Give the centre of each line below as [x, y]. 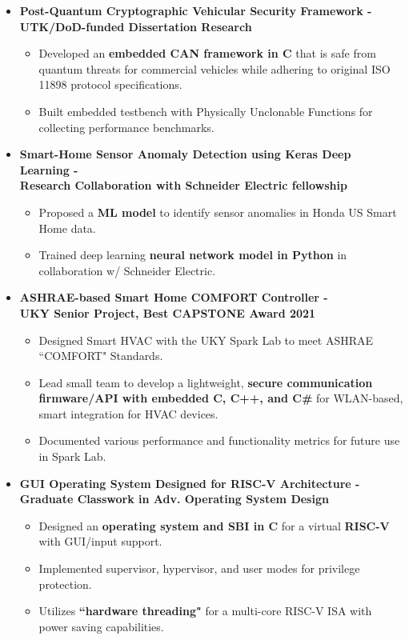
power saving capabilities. [101, 626]
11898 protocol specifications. [110, 84]
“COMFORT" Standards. [101, 356]
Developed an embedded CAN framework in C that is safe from [207, 53]
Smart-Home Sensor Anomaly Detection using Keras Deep [185, 154]
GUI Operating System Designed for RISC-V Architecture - [190, 483]
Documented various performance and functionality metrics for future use [219, 440]
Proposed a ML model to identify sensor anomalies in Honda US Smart [218, 212]
